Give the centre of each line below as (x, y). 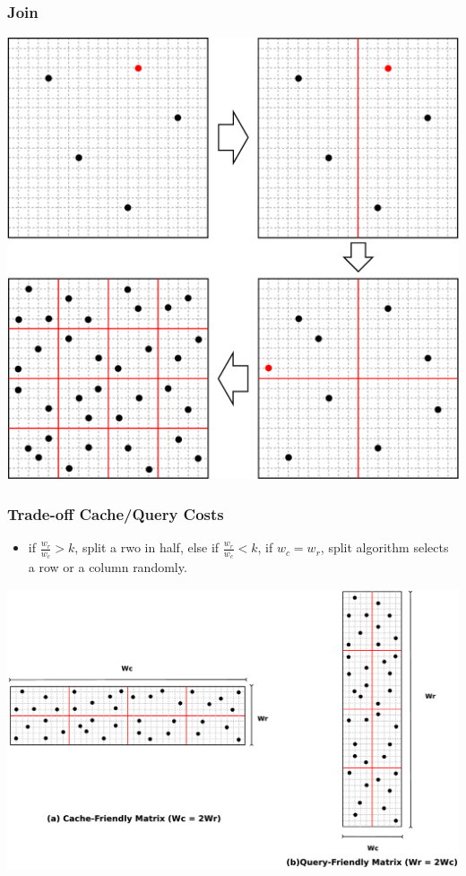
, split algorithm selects (384, 547)
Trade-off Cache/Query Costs (116, 513)
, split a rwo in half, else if (147, 547)
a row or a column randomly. (108, 567)
